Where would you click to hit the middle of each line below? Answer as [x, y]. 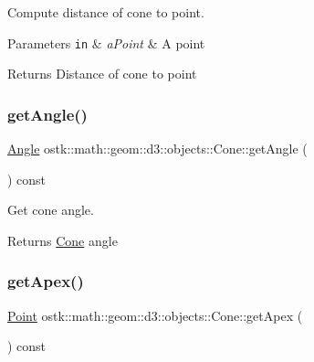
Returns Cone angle [63, 240]
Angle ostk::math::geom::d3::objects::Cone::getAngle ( [157, 149]
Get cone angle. [51, 210]
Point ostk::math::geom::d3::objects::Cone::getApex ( [155, 315]
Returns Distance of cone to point [102, 74]
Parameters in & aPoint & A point [106, 43]
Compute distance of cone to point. [106, 12]
